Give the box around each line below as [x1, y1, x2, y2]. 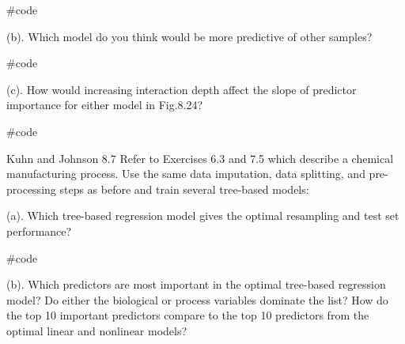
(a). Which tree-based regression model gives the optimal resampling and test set [6, 207, 399, 224]
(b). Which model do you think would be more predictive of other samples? [6, 28, 373, 44]
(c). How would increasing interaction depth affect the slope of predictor [6, 81, 357, 97]
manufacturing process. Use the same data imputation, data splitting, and [6, 165, 365, 182]
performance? [6, 222, 72, 239]
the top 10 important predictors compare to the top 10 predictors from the [6, 307, 369, 323]
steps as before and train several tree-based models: [59, 180, 309, 197]
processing [6, 180, 56, 197]
